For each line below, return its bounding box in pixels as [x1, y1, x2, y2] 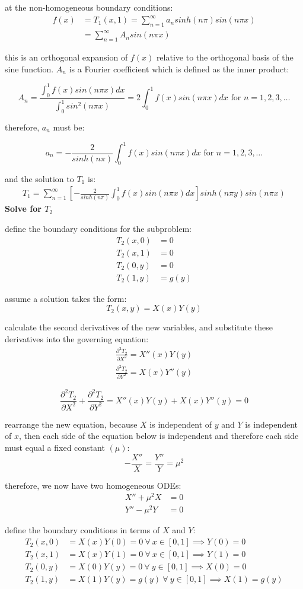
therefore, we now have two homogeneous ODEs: [5, 479, 181, 491]
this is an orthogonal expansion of [5, 51, 128, 63]
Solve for [5, 202, 42, 215]
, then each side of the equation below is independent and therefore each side [18, 429, 299, 442]
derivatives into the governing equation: [5, 332, 149, 345]
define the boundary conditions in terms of [5, 524, 160, 536]
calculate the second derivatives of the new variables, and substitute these [5, 321, 273, 333]
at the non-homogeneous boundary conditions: [5, 1, 173, 13]
